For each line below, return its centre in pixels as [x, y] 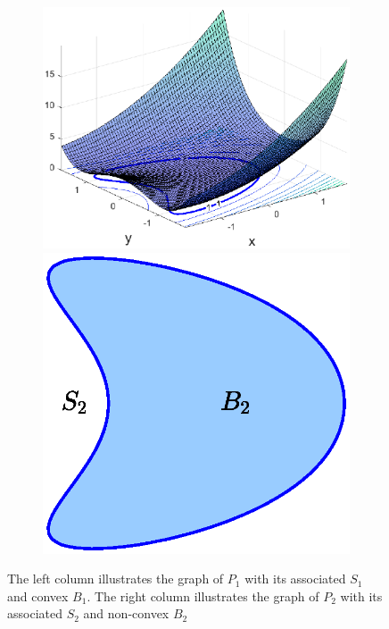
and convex [38, 595]
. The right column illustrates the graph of [203, 595]
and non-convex [126, 613]
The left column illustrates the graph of [116, 579]
